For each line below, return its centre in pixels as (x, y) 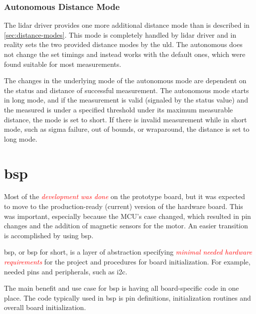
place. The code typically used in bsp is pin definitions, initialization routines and (128, 297)
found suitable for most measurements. (63, 64)
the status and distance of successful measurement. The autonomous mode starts (127, 90)
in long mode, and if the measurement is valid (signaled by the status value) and (126, 100)
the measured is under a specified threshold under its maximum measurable (119, 109)
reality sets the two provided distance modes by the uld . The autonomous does (123, 44)
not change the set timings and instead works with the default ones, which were (125, 54)
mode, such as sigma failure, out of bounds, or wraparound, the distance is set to (127, 129)
